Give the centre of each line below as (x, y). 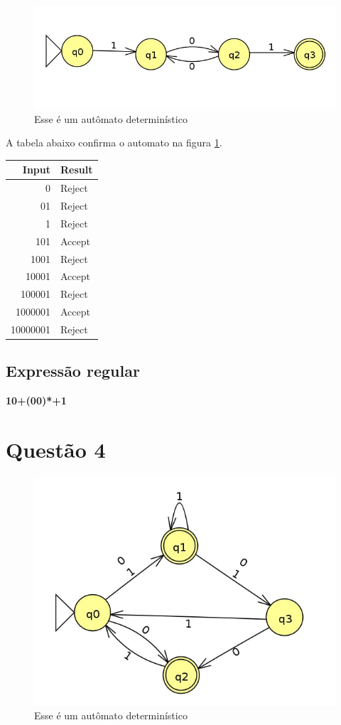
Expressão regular (73, 371)
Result (77, 170)
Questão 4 (56, 449)
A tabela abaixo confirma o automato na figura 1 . (114, 143)
